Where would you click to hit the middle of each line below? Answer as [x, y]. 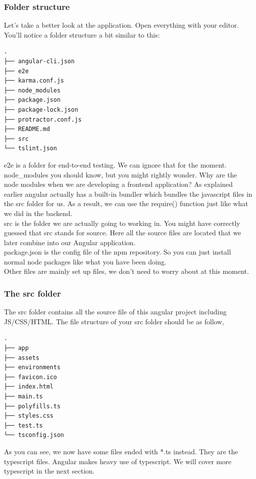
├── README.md [27, 129]
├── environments [32, 368]
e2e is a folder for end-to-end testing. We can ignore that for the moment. [115, 164]
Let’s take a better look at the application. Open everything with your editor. [122, 25]
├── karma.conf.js [34, 81]
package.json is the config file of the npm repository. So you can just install [118, 252]
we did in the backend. [38, 213]
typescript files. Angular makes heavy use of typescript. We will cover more [118, 461]
